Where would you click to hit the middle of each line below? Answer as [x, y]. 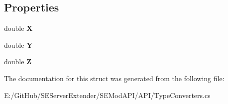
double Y [18, 45]
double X [18, 28]
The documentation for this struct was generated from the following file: [114, 78]
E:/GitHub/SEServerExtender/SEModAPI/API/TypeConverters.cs [107, 95]
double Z [18, 61]
